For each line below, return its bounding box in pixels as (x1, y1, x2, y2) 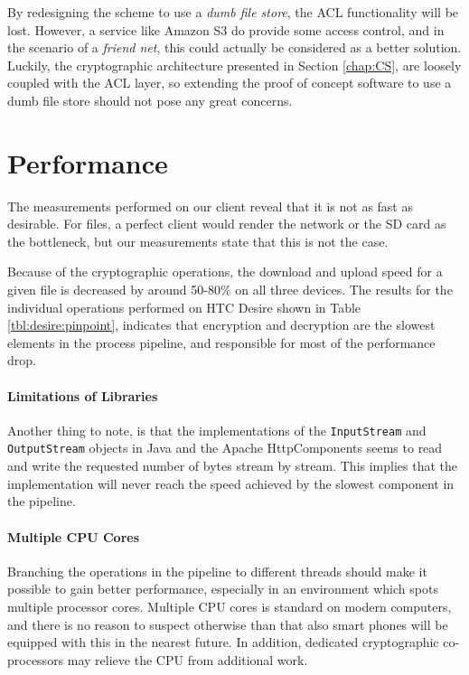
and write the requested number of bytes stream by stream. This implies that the (7, 456, 458, 475)
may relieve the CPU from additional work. (67, 650, 308, 669)
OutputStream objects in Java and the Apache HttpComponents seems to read (7, 438, 443, 457)
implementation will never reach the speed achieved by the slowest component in (7, 473, 455, 492)
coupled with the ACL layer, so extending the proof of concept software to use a (7, 73, 452, 92)
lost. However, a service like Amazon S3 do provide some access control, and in (7, 20, 445, 39)
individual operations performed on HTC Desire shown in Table (7, 297, 361, 316)
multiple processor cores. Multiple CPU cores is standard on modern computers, (7, 596, 452, 615)
